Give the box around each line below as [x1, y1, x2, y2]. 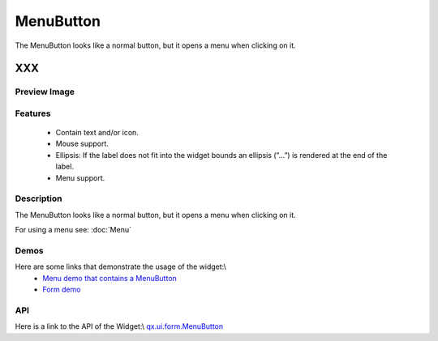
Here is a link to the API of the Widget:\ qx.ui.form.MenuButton [15, 322, 224, 331]
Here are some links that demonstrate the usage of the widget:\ [15, 262, 227, 271]
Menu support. [55, 173, 105, 182]
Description [15, 193, 62, 204]
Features [15, 108, 51, 119]
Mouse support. [55, 139, 109, 149]
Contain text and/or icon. [55, 128, 140, 138]
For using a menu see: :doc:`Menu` [15, 225, 131, 235]
